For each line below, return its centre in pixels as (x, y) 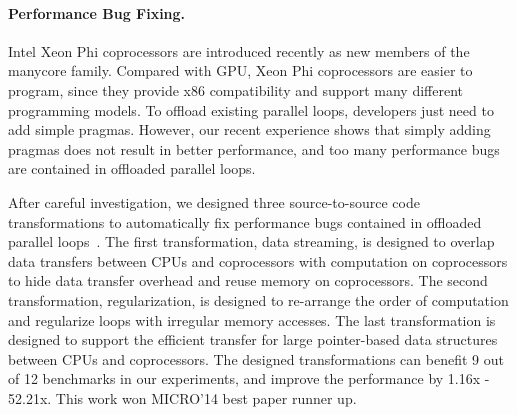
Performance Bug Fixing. (97, 12)
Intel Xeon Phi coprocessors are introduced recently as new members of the (239, 50)
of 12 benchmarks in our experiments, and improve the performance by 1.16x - (249, 378)
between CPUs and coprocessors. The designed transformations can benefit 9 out (256, 358)
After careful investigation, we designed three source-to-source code (214, 201)
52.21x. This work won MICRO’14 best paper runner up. (182, 397)
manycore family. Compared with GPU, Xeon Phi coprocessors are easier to (240, 70)
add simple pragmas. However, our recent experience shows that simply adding (249, 129)
